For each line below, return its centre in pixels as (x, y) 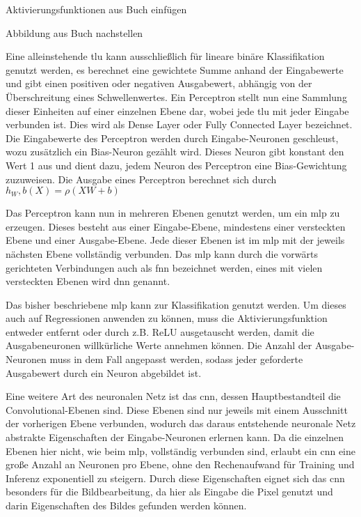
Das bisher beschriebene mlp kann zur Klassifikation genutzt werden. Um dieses (176, 304)
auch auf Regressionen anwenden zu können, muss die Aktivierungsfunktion (167, 318)
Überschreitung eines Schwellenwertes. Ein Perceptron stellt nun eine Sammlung (176, 97)
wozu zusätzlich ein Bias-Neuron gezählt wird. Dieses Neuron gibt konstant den (175, 152)
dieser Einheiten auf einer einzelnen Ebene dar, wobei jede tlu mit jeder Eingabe (177, 110)
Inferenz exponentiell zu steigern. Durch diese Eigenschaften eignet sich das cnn (175, 478)
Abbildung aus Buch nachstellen (74, 32)
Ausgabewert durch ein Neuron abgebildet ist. (104, 372)
